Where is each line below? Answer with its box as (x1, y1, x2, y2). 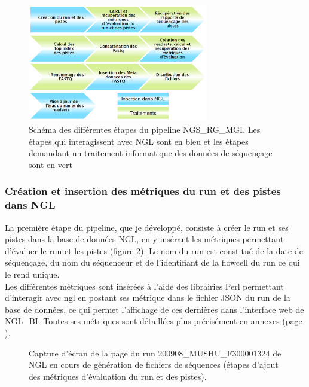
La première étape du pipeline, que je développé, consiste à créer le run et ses (5, 221, 289, 233)
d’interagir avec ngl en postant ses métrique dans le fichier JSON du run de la (5, 291, 290, 304)
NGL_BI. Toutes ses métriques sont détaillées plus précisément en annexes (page (5, 315, 302, 327)
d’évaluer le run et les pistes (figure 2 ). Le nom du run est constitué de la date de (5, 244, 303, 257)
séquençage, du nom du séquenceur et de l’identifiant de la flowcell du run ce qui (5, 256, 300, 269)
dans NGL (5, 197, 56, 212)
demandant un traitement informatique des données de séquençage (29, 147, 273, 159)
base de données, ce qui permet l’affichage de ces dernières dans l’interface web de (5, 303, 304, 315)
